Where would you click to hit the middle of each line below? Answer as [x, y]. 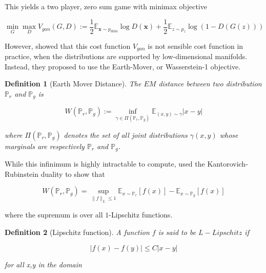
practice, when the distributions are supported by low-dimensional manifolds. [126, 56]
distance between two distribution [210, 84]
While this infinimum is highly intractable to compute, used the [105, 164]
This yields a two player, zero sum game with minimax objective [106, 6]
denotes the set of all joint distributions [126, 134]
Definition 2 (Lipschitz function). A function [77, 232]
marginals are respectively [45, 146]
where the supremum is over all [54, 215]
